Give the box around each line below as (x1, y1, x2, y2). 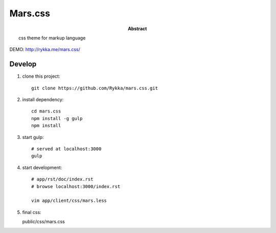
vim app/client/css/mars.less (31, 198, 107, 204)
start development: (22, 164, 62, 171)
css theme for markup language (18, 35, 86, 41)
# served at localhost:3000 (31, 146, 102, 152)
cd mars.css (31, 108, 61, 114)
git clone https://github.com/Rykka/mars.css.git (31, 85, 158, 91)
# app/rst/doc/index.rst (31, 176, 94, 182)
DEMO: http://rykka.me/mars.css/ (9, 46, 80, 53)
